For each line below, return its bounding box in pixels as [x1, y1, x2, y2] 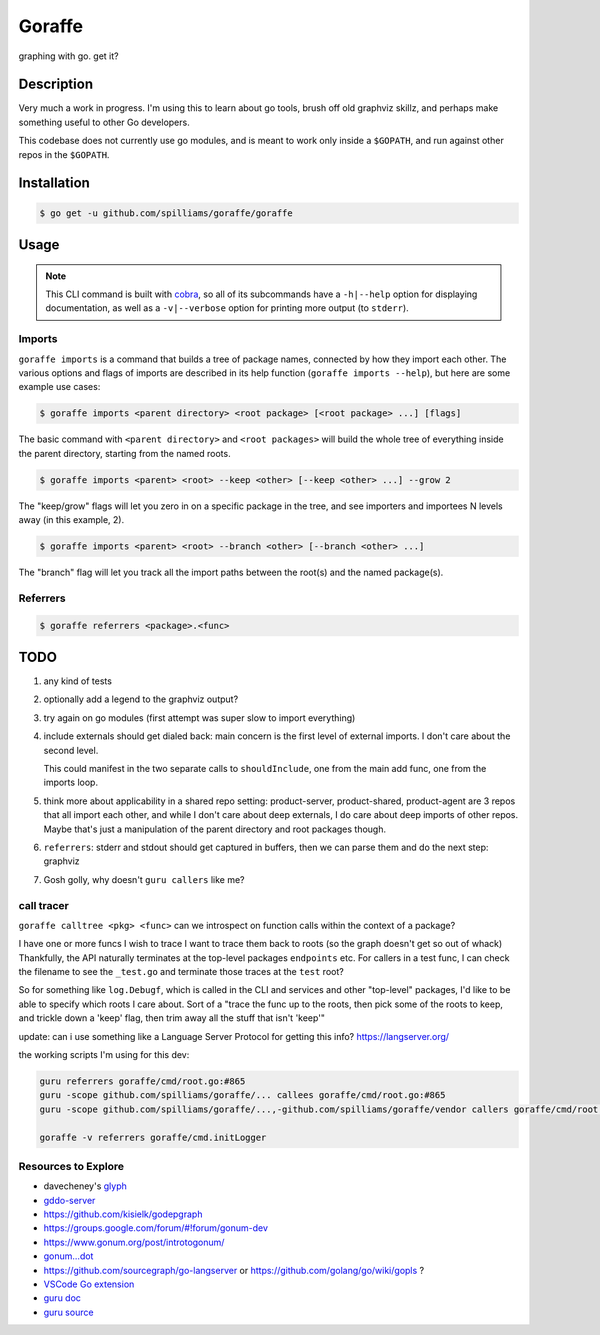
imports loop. [43, 776, 99, 789]
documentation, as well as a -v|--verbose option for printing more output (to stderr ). [45, 302, 409, 314]
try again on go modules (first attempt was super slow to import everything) [43, 711, 356, 724]
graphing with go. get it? [18, 50, 119, 62]
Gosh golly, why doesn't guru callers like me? [43, 873, 245, 885]
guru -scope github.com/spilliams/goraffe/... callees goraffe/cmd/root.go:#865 [39, 1090, 446, 1101]
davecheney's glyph [43, 1180, 127, 1192]
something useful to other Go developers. [18, 116, 190, 128]
